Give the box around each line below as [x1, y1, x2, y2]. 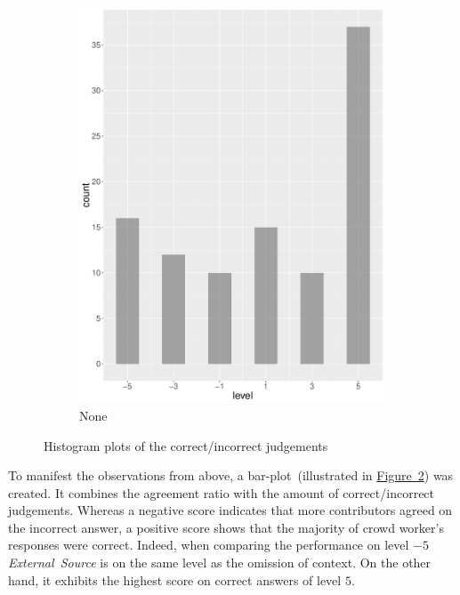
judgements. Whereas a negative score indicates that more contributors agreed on [8, 501, 453, 519]
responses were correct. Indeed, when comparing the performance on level [8, 535, 409, 554]
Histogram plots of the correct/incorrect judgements [44, 436, 328, 454]
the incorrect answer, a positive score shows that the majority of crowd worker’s [8, 518, 444, 536]
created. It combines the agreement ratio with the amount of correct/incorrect [8, 483, 435, 502]
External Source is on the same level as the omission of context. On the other [8, 553, 432, 572]
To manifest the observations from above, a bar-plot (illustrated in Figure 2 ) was [8, 466, 454, 485]
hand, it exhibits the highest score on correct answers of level [8, 570, 342, 589]
